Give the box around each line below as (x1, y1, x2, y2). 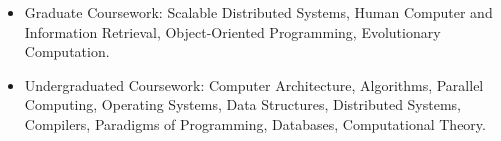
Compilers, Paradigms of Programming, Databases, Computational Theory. (24, 113, 486, 134)
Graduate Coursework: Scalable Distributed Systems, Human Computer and (24, 2, 493, 22)
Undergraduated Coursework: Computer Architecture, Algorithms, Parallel (24, 74, 484, 95)
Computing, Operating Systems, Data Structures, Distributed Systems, (24, 94, 462, 115)
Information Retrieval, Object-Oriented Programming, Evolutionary (24, 21, 441, 42)
